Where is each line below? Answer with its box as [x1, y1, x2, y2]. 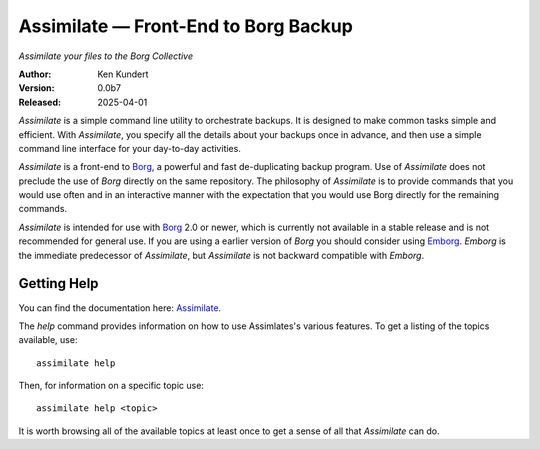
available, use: [18, 334, 78, 346]
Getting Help [18, 275, 99, 292]
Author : [18, 68, 52, 80]
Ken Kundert [97, 68, 149, 80]
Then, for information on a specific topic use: [18, 380, 205, 392]
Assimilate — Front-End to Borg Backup [18, 15, 354, 37]
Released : [18, 96, 62, 108]
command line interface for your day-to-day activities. [18, 142, 242, 154]
